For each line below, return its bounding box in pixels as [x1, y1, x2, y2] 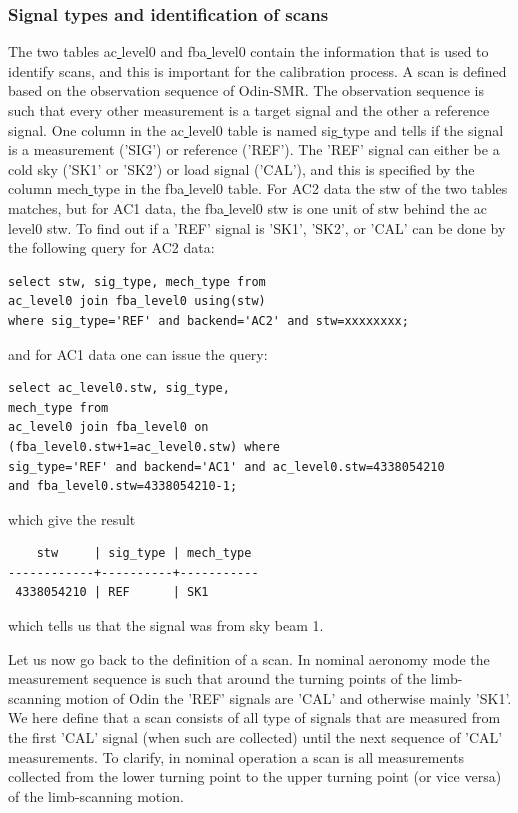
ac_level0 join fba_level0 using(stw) [8, 294, 266, 309]
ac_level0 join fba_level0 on [8, 420, 209, 435]
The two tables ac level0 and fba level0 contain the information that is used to [8, 41, 489, 62]
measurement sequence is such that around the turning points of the [8, 668, 427, 689]
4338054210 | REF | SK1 [15, 585, 209, 600]
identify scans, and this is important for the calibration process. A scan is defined [8, 60, 507, 81]
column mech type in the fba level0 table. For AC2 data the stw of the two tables [8, 178, 508, 199]
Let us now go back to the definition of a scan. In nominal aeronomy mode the [8, 648, 490, 669]
